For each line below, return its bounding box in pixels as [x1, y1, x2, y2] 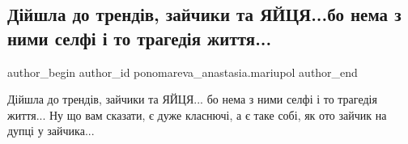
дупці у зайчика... [7, 122, 95, 139]
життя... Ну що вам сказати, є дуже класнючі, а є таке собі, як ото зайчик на [7, 106, 387, 123]
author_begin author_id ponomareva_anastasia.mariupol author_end [7, 63, 358, 80]
